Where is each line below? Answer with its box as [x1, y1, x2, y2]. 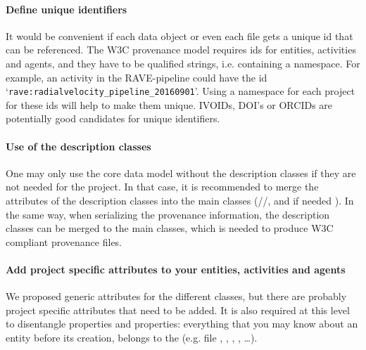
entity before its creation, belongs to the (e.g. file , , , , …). [6, 330, 258, 344]
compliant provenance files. [6, 234, 122, 249]
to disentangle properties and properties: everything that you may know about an [6, 316, 358, 331]
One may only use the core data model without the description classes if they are [6, 165, 356, 180]
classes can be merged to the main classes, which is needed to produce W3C [6, 221, 334, 235]
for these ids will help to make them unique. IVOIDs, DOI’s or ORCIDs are [6, 97, 333, 112]
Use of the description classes [6, 138, 151, 153]
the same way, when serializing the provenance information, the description [6, 207, 330, 221]
